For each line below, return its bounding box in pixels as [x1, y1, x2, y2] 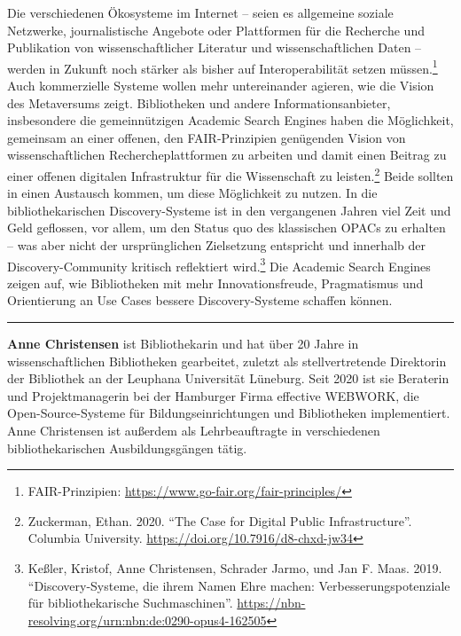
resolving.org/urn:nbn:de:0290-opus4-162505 [27, 610, 267, 629]
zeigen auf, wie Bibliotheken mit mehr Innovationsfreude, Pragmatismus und [7, 273, 424, 292]
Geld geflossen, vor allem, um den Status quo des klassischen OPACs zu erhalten [7, 218, 446, 237]
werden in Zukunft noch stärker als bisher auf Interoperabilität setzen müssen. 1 [7, 56, 438, 77]
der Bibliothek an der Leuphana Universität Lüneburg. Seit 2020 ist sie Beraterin [7, 369, 449, 388]
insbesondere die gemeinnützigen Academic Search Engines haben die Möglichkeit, [7, 111, 454, 130]
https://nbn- [237, 593, 306, 612]
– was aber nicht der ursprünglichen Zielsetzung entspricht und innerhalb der [7, 236, 426, 255]
